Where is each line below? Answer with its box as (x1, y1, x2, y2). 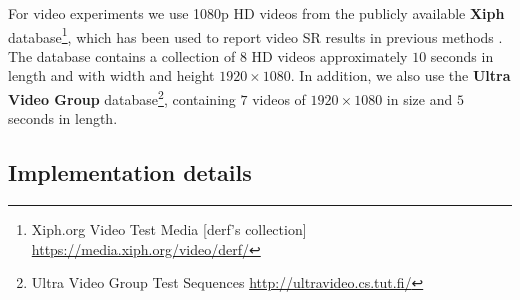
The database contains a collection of (8, 45, 236, 66)
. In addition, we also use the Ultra (290, 65, 511, 86)
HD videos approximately (251, 45, 408, 66)
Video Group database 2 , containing (8, 86, 236, 109)
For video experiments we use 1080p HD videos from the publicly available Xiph (8, 3, 505, 23)
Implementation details (8, 157, 252, 188)
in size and (386, 88, 453, 109)
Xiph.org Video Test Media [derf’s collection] (31, 219, 307, 240)
